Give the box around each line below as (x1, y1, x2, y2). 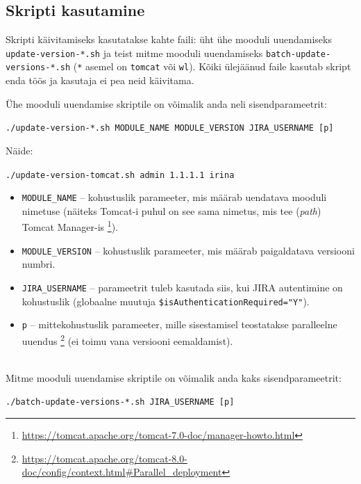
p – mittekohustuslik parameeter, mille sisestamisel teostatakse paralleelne (22, 317, 337, 332)
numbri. (22, 257, 56, 271)
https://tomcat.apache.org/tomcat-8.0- (22, 451, 187, 465)
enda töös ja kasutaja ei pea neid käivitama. (6, 73, 194, 88)
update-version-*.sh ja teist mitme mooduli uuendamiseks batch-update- (6, 45, 331, 60)
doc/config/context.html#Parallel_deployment (22, 465, 222, 479)
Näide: (6, 143, 33, 157)
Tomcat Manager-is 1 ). (22, 218, 118, 234)
